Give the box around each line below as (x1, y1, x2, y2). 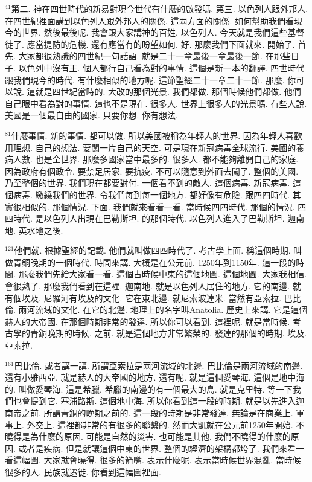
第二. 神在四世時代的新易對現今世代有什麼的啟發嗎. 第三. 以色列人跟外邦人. (11, 2, 308, 14)
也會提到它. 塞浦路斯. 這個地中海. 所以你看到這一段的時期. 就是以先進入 (13, 394, 296, 407)
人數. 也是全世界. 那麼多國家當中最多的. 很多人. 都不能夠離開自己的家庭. (13, 153, 299, 165)
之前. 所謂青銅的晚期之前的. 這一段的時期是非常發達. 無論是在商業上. (21, 406, 293, 419)
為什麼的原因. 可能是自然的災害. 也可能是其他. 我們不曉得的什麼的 (30, 430, 291, 443)
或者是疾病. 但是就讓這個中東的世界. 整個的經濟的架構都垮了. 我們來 (18, 442, 288, 454)
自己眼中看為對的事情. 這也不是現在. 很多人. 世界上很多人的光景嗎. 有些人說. (5, 97, 307, 109)
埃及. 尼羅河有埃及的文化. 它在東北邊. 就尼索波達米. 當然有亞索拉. (21, 291, 282, 304)
